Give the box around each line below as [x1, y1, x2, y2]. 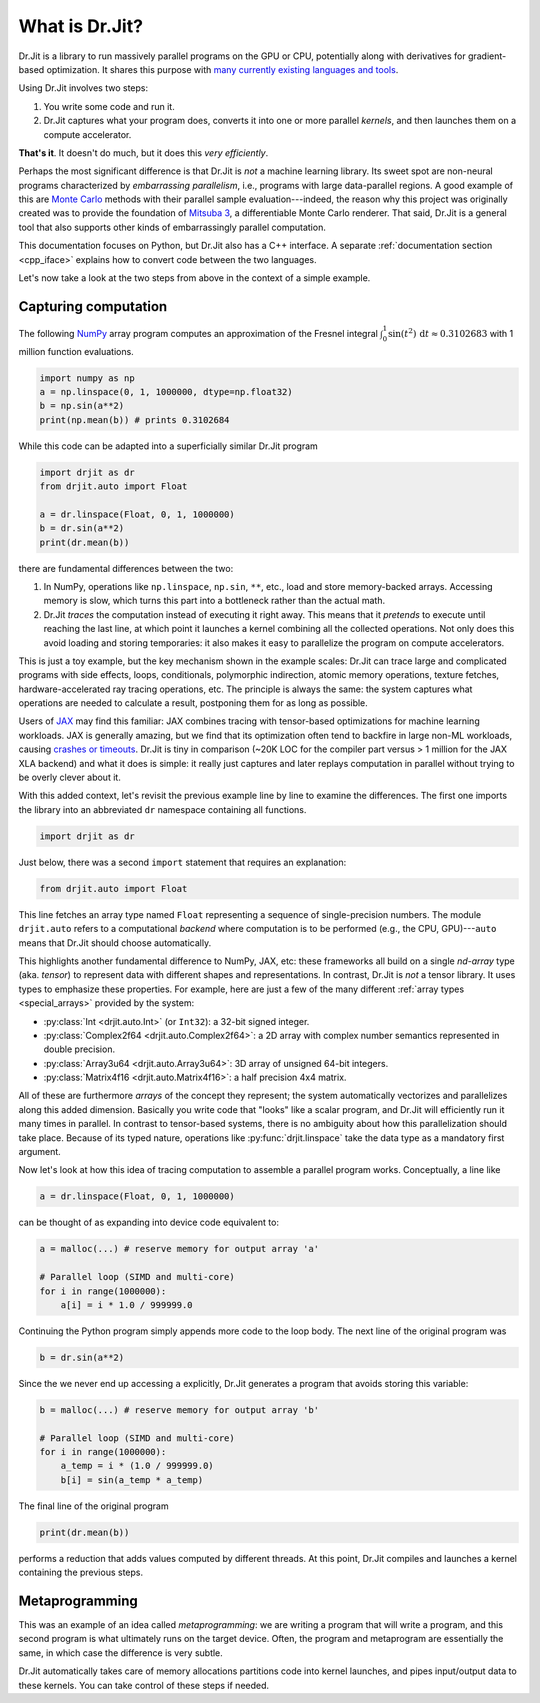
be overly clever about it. [18, 771, 122, 784]
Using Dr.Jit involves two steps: [18, 82, 149, 94]
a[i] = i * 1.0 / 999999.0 [60, 1299, 194, 1310]
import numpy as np [39, 372, 135, 384]
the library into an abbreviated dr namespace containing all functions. [18, 803, 307, 815]
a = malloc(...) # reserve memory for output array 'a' [39, 1243, 320, 1255]
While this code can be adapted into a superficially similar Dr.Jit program [18, 440, 319, 452]
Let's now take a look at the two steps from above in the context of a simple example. [18, 272, 371, 284]
